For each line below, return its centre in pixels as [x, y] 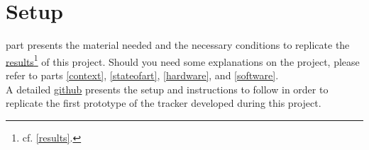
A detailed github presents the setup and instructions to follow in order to [167, 89]
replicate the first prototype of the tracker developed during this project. [164, 103]
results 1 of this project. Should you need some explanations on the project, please [183, 60]
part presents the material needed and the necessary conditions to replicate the [178, 45]
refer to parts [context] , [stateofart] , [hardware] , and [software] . [142, 75]
